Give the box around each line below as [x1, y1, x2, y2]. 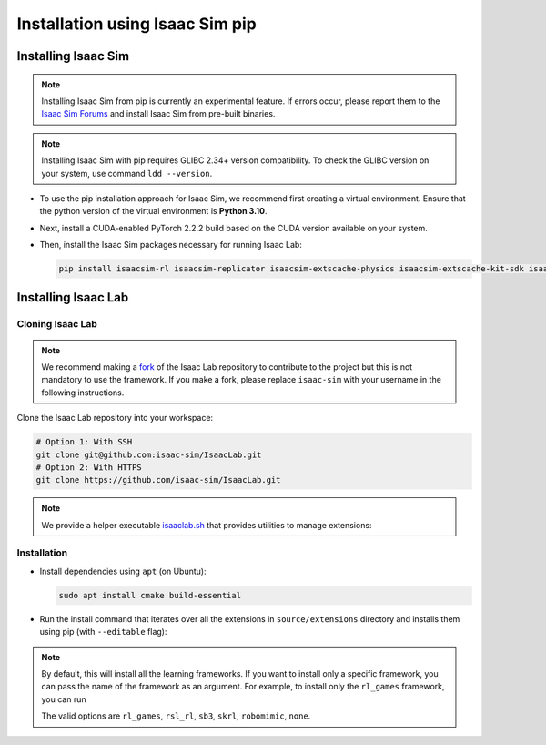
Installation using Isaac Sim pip [16, 14, 257, 34]
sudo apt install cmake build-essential [58, 590, 241, 600]
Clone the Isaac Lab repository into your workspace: [16, 413, 214, 424]
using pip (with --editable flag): [39, 627, 167, 638]
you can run [41, 693, 86, 705]
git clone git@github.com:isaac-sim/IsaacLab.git [35, 449, 262, 460]
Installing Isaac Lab [16, 290, 129, 305]
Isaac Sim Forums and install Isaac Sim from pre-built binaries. [41, 108, 276, 119]
